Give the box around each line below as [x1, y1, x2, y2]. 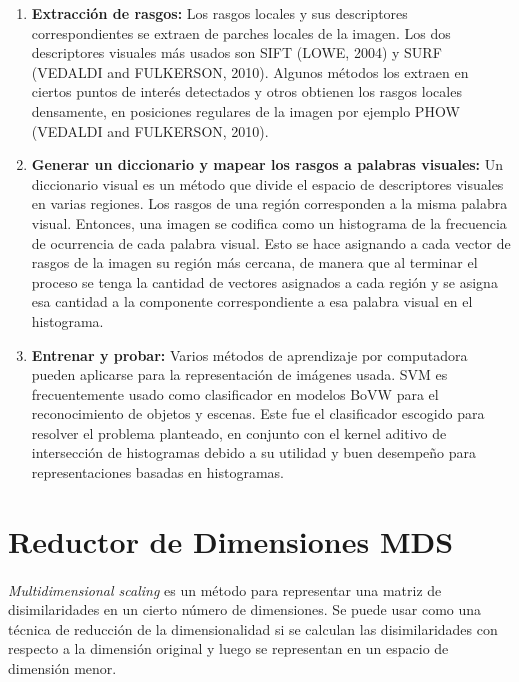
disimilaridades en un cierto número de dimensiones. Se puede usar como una [8, 599, 482, 620]
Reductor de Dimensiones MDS [8, 520, 454, 561]
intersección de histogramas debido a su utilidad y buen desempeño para [31, 442, 477, 463]
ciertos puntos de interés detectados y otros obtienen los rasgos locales [31, 81, 462, 102]
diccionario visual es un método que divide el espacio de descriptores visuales [31, 173, 504, 194]
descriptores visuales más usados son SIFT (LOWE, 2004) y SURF [31, 42, 442, 63]
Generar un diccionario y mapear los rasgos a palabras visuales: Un [31, 154, 504, 175]
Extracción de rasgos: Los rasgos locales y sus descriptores [31, 3, 408, 23]
